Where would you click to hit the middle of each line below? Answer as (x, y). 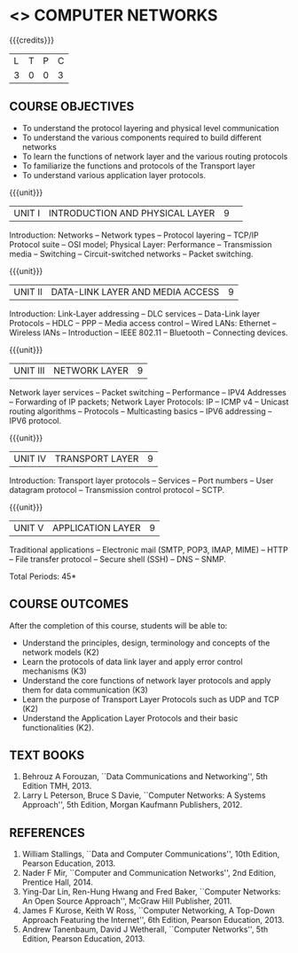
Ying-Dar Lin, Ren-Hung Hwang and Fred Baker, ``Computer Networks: (151, 892)
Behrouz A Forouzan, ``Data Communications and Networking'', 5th (145, 777)
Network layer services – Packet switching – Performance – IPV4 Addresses (148, 392)
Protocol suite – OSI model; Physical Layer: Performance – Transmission (141, 244)
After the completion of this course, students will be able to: (118, 625)
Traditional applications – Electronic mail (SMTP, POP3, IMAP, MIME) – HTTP (149, 550)
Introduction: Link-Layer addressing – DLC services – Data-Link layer (134, 313)
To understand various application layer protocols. (114, 175)
